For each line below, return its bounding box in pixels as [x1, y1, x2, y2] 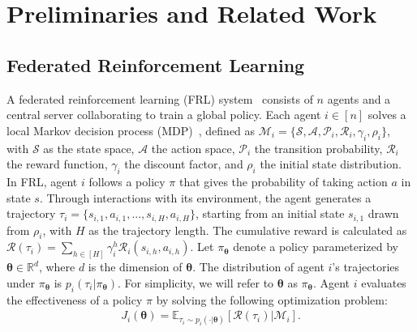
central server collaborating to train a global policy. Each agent [6, 106, 321, 123]
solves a [368, 106, 406, 123]
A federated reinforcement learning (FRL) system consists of [6, 90, 313, 107]
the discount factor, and [124, 155, 243, 172]
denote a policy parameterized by [233, 238, 398, 255]
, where [38, 258, 75, 275]
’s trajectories [332, 258, 400, 275]
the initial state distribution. [260, 155, 402, 172]
